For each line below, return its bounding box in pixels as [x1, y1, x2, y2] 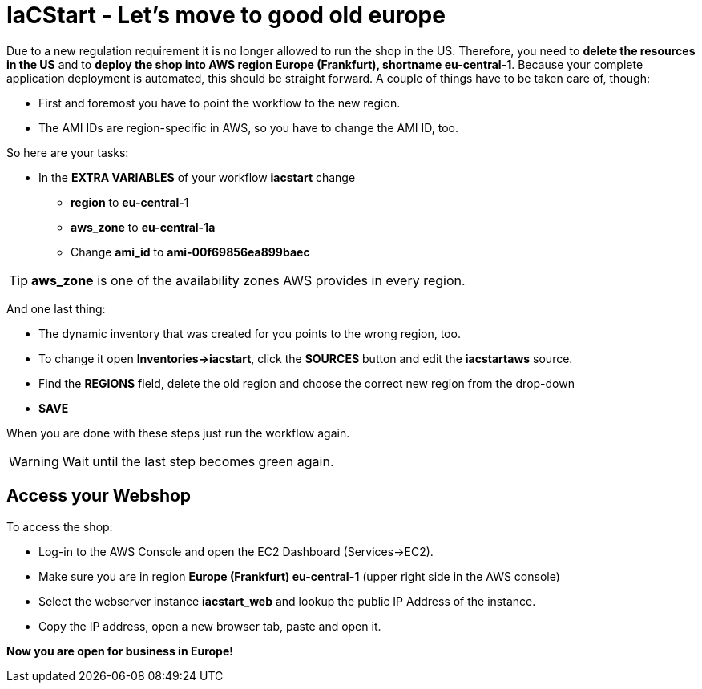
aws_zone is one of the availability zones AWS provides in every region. [31, 272, 466, 288]
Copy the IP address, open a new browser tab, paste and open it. [38, 618, 381, 633]
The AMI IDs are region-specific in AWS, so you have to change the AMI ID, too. [38, 120, 458, 135]
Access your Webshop [6, 486, 192, 506]
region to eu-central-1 [71, 195, 189, 209]
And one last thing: [6, 301, 106, 316]
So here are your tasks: [6, 145, 129, 159]
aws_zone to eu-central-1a [71, 220, 216, 234]
